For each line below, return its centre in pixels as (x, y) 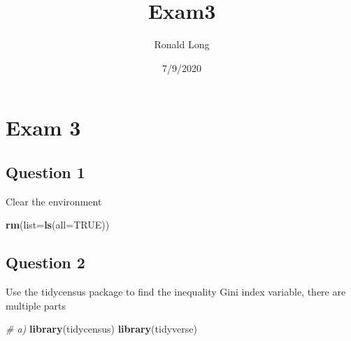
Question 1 (45, 172)
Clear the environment (54, 201)
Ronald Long (182, 44)
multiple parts (36, 305)
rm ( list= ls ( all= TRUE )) (58, 225)
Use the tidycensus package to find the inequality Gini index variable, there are (176, 292)
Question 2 (45, 262)
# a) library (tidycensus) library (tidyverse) (101, 329)
